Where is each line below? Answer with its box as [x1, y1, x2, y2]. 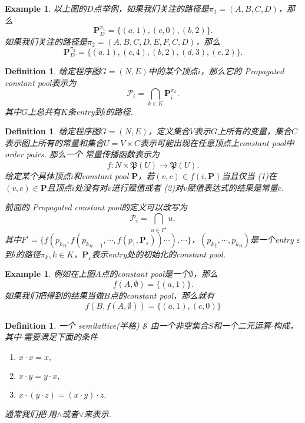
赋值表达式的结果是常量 [187, 181, 278, 193]
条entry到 [67, 105, 103, 117]
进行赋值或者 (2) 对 [111, 181, 183, 193]
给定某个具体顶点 [5, 170, 71, 182]
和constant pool [73, 170, 129, 182]
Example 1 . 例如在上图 [5, 267, 95, 280]
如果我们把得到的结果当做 [5, 289, 104, 302]
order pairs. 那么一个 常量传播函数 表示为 [5, 148, 160, 160]
